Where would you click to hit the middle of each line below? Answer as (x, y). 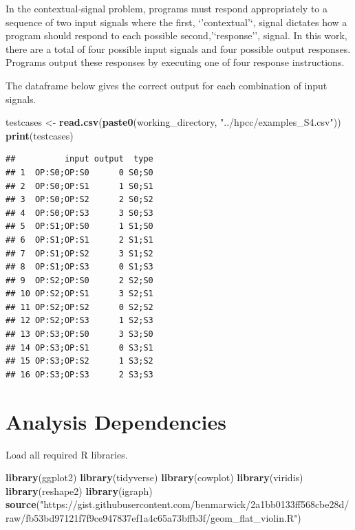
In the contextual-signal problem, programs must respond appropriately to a (167, 8)
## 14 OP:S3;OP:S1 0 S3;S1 (79, 347)
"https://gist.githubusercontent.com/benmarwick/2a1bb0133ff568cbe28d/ (194, 504)
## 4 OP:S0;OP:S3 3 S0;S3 (79, 213)
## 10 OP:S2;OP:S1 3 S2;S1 (79, 294)
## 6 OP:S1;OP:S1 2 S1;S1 (79, 240)
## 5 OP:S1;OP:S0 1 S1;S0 (79, 227)
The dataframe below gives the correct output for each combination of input (166, 85)
